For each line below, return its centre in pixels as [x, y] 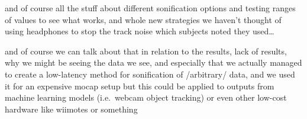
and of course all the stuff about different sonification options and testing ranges [150, 8]
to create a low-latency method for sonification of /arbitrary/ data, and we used [150, 74]
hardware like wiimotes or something [71, 109]
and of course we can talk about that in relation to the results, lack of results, [146, 51]
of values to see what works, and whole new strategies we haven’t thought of [143, 19]
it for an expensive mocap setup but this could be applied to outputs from [140, 86]
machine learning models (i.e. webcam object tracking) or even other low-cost [146, 97]
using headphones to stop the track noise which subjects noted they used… [140, 31]
